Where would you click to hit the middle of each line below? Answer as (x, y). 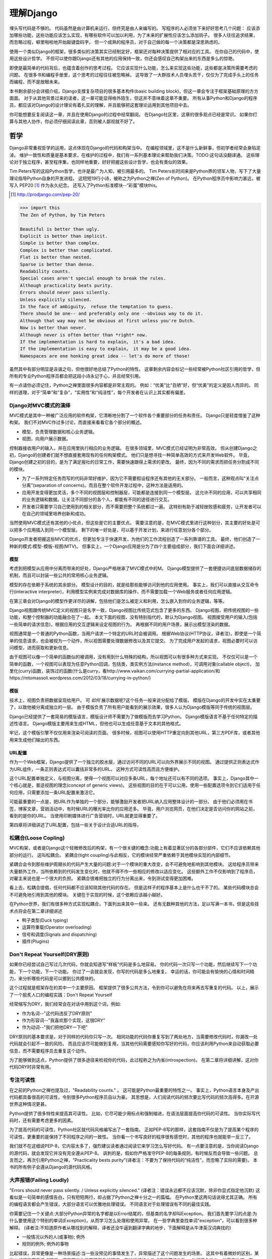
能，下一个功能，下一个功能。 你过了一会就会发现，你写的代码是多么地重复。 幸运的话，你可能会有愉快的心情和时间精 (132, 971)
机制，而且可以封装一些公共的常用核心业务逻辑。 (60, 575)
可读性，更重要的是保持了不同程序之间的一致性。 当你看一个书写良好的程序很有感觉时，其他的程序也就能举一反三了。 (131, 1137)
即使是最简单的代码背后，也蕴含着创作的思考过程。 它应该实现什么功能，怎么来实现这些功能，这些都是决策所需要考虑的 (133, 67)
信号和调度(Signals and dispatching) (59, 934)
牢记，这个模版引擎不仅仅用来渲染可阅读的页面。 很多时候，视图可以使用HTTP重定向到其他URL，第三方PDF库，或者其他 (135, 733)
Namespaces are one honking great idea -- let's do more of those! (105, 356)
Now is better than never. (53, 328)
